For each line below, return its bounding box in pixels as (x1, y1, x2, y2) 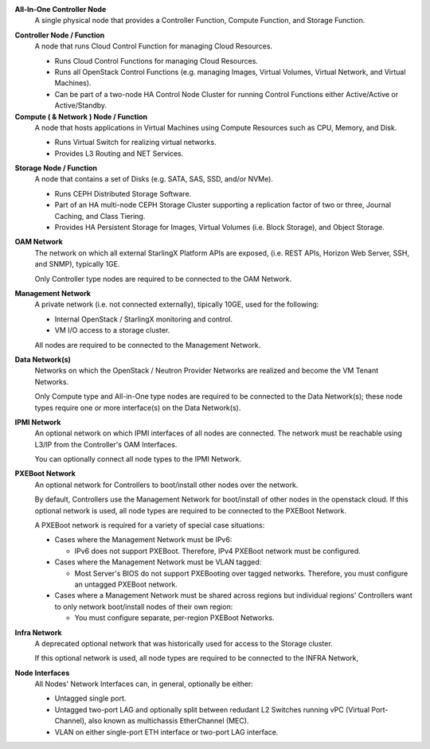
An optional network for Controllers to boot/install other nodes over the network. (34, 480, 299, 490)
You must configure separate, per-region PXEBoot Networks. (74, 613, 275, 622)
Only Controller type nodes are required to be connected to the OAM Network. (34, 274, 292, 283)
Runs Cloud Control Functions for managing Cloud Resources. (54, 56, 259, 65)
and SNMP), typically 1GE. (34, 259, 120, 269)
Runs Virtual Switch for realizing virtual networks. (54, 138, 217, 147)
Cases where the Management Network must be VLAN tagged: (54, 557, 262, 567)
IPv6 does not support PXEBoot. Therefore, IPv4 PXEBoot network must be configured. (74, 546, 362, 556)
